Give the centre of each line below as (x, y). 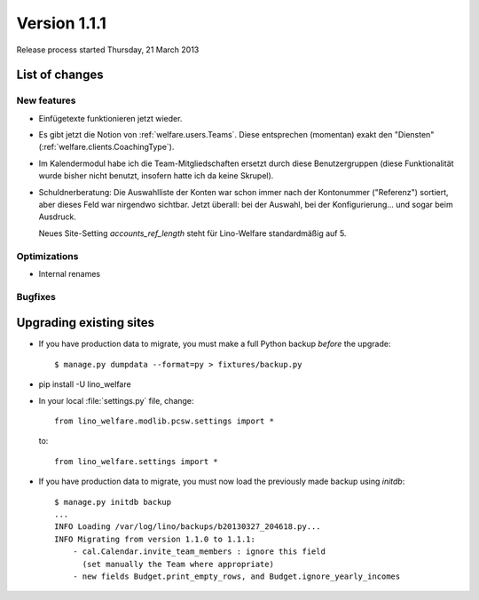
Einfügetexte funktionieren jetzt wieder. (110, 118)
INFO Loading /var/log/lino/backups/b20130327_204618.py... (188, 527)
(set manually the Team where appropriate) (178, 564)
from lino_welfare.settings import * (137, 461)
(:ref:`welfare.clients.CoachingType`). (106, 147)
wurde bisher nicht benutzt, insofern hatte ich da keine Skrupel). (156, 176)
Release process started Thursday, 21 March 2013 (108, 50)
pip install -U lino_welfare (85, 384)
